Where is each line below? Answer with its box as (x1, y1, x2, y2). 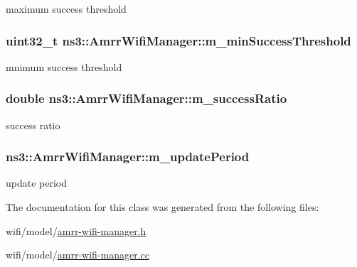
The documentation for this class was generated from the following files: (6, 200, 319, 214)
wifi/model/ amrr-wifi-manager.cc (6, 247, 149, 262)
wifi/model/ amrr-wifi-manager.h (6, 223, 146, 238)
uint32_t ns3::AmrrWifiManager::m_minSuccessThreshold (6, 31, 351, 49)
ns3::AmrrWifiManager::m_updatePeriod (6, 148, 250, 165)
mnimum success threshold (6, 59, 122, 74)
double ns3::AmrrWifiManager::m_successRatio (6, 89, 287, 107)
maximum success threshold (6, 1, 127, 16)
